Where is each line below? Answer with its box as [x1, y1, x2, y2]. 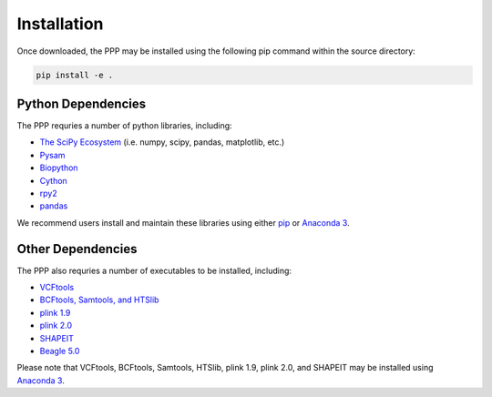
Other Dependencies [16, 241, 138, 257]
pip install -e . [36, 69, 114, 80]
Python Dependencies [16, 96, 146, 111]
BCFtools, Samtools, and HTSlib [39, 294, 159, 305]
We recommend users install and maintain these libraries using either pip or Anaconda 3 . [16, 217, 350, 228]
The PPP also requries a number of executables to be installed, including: [16, 265, 292, 276]
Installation [16, 14, 104, 34]
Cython [39, 175, 67, 186]
